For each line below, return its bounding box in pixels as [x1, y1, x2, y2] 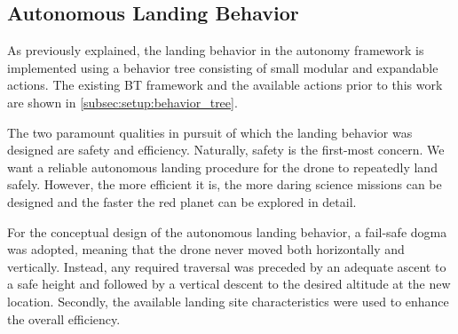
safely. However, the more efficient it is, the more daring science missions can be [7, 175, 442, 194]
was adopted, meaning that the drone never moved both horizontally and [7, 240, 405, 258]
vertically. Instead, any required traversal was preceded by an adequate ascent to [7, 257, 446, 275]
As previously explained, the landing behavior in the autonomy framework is [7, 41, 424, 60]
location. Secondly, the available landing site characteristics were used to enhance [7, 291, 449, 310]
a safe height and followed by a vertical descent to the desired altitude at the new [7, 274, 451, 293]
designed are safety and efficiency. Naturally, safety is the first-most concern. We [7, 140, 445, 159]
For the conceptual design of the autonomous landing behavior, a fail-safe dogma [7, 222, 447, 241]
